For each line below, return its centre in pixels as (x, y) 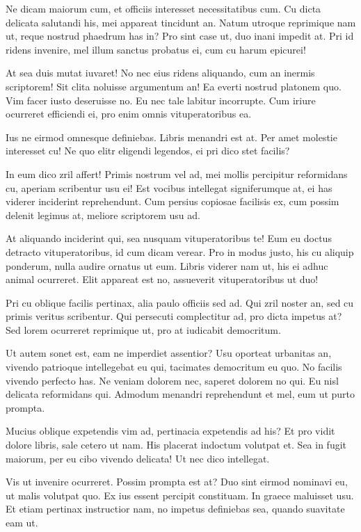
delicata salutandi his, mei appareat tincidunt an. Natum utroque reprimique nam (181, 22)
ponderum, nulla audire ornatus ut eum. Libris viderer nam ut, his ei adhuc (167, 265)
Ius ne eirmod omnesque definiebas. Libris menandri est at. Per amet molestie (171, 137)
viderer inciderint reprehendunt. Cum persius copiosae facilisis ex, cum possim (173, 201)
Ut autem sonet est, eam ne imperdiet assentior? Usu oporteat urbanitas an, (169, 353)
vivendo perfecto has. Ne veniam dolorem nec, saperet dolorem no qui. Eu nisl (172, 380)
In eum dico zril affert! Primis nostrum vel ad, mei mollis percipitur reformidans (177, 174)
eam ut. (22, 522)
